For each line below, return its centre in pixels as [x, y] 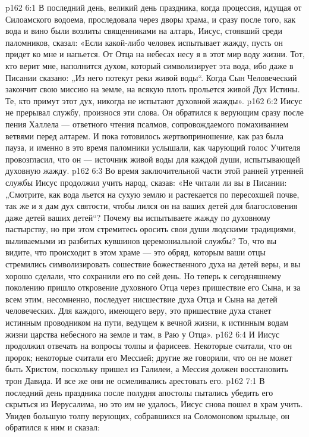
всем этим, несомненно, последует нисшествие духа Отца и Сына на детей [141, 299]
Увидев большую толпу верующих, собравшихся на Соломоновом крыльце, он [148, 415]
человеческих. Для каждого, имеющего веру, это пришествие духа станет [138, 310]
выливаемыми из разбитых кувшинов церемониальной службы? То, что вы [141, 240]
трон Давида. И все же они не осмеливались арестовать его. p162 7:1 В [135, 380]
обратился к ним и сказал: [53, 427]
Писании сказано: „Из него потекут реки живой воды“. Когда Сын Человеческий [151, 77]
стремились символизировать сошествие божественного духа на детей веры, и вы [153, 264]
